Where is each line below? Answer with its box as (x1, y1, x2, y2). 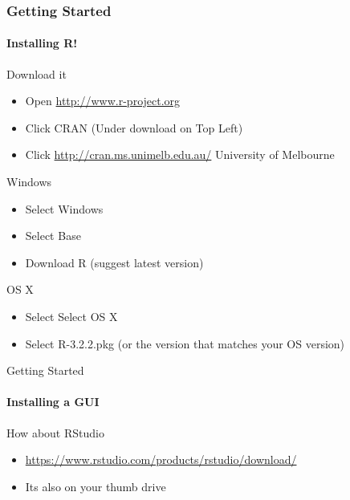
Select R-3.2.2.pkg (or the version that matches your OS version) (25, 335, 345, 352)
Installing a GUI (6, 393, 100, 410)
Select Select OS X (25, 307, 118, 324)
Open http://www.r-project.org (25, 92, 181, 109)
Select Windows (25, 200, 104, 217)
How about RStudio (6, 424, 104, 441)
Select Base (25, 227, 81, 244)
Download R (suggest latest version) (25, 254, 204, 270)
